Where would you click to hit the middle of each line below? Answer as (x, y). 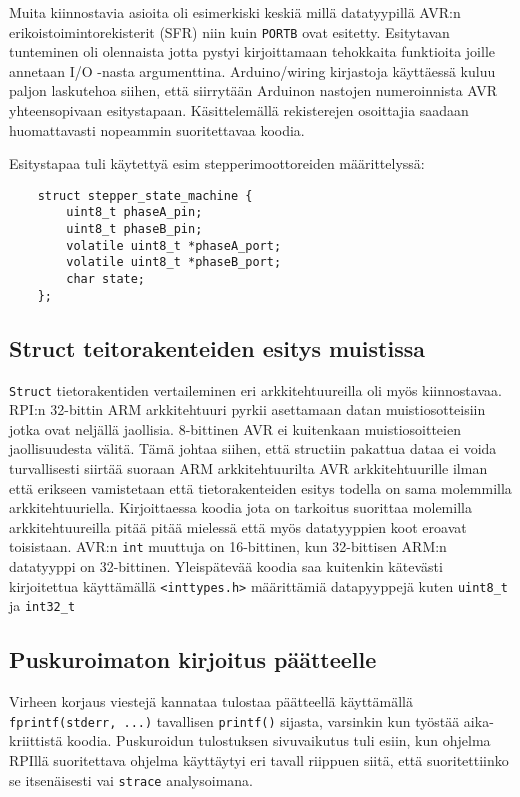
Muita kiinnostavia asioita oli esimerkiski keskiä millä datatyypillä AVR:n (235, 12)
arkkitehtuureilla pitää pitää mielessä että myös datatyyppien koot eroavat (238, 526)
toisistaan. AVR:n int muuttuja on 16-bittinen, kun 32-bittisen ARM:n (228, 546)
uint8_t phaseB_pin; (134, 229)
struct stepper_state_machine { (145, 195)
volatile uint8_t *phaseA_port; (174, 245)
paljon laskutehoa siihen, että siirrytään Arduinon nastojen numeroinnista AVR (253, 90)
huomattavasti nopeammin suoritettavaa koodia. (157, 129)
